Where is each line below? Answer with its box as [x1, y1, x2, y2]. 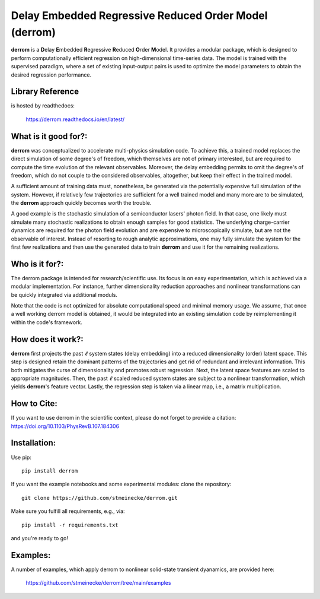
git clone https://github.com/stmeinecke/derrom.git [21, 495, 178, 501]
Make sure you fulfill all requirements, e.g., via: [11, 508, 125, 515]
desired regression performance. [11, 71, 92, 78]
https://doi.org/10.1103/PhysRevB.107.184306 [11, 422, 120, 430]
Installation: [11, 438, 56, 448]
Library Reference [11, 87, 79, 97]
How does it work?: [11, 334, 84, 344]
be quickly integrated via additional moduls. [11, 291, 118, 298]
